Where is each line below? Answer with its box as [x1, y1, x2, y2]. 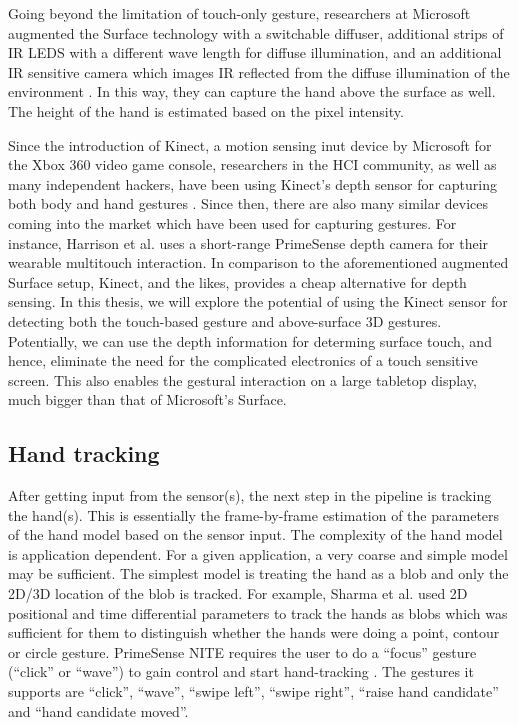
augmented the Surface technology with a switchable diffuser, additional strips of [8, 22, 504, 43]
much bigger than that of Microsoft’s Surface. [8, 389, 287, 410]
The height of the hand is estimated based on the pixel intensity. [8, 100, 404, 121]
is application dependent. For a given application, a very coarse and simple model [8, 543, 508, 564]
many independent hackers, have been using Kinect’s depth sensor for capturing [8, 173, 498, 194]
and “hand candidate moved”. [8, 700, 189, 721]
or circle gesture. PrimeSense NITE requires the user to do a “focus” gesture [8, 641, 477, 662]
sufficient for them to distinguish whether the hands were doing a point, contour [8, 622, 500, 643]
